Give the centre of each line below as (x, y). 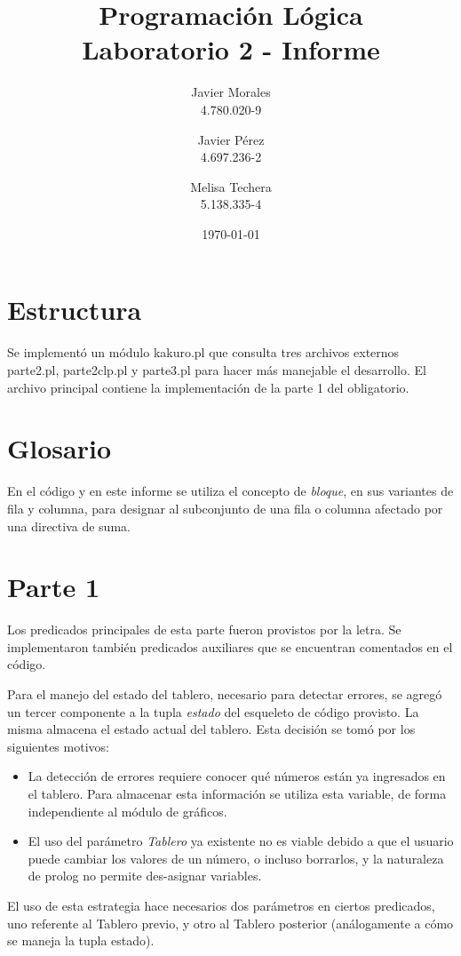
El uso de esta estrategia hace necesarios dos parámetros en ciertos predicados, (221, 905)
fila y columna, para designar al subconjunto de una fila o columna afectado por (225, 508)
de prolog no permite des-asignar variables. (145, 876)
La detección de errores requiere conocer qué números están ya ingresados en (237, 776)
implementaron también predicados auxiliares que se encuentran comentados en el (230, 646)
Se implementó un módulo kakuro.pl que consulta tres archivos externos (203, 352)
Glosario (60, 448)
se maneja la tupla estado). (81, 940)
